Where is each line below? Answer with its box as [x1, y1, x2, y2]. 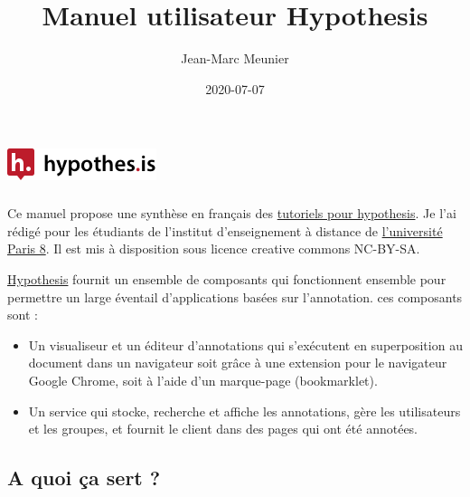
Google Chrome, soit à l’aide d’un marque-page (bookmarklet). [28, 371, 378, 389]
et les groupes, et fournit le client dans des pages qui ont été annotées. [28, 419, 418, 438]
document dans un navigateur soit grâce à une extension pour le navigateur [28, 353, 447, 372]
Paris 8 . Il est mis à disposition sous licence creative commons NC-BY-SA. [7, 239, 420, 258]
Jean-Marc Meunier [181, 49, 289, 68]
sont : [7, 305, 38, 324]
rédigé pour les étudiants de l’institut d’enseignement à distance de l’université [7, 221, 443, 240]
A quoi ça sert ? [7, 464, 161, 492]
